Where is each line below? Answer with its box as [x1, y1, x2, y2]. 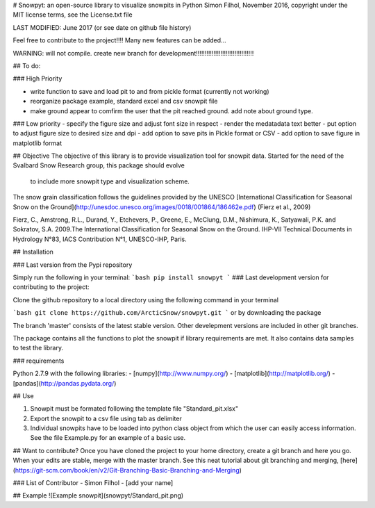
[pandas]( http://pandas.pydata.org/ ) [12, 379, 117, 387]
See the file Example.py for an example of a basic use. [30, 434, 186, 442]
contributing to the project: [12, 283, 90, 291]
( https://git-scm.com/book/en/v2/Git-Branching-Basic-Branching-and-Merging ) [12, 466, 242, 474]
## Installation [12, 247, 53, 256]
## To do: [12, 61, 41, 69]
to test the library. [12, 344, 64, 352]
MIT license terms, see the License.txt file [12, 10, 133, 19]
